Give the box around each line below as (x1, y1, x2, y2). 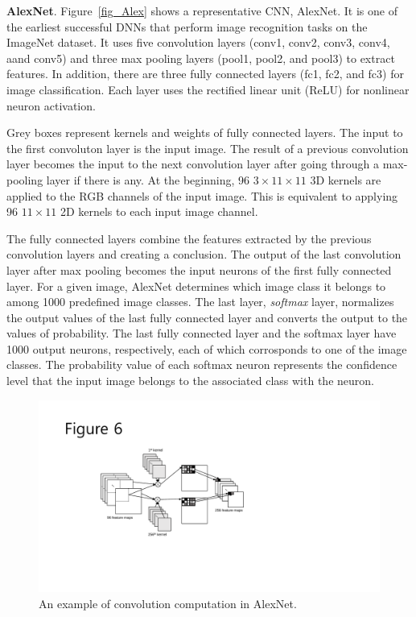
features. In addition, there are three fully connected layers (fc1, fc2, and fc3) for (6, 65, 404, 82)
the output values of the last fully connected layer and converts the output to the (6, 308, 408, 325)
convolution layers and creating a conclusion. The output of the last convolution (6, 246, 402, 263)
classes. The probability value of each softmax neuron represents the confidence (6, 356, 397, 373)
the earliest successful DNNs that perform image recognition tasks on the (6, 18, 368, 35)
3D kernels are (310, 171, 381, 188)
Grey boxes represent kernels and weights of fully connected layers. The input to (6, 124, 403, 141)
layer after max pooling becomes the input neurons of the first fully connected (6, 261, 392, 278)
